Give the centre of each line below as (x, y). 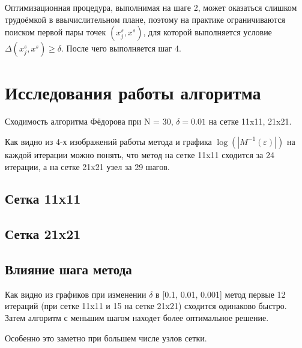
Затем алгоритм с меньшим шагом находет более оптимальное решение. (137, 318)
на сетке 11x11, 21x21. (250, 121)
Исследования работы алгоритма (133, 93)
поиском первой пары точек (56, 32)
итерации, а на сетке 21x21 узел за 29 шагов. (87, 166)
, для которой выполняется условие (207, 32)
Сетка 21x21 (43, 234)
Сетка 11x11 (43, 199)
